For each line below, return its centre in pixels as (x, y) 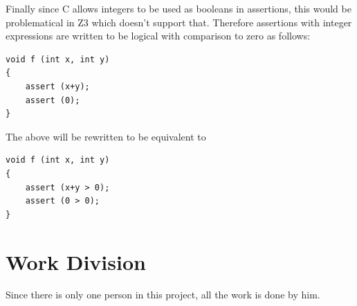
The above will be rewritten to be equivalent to (106, 136)
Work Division (76, 261)
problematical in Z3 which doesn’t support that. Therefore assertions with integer (179, 22)
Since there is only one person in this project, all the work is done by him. (163, 295)
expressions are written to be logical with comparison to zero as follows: (158, 36)
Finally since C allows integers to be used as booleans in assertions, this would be (178, 8)
